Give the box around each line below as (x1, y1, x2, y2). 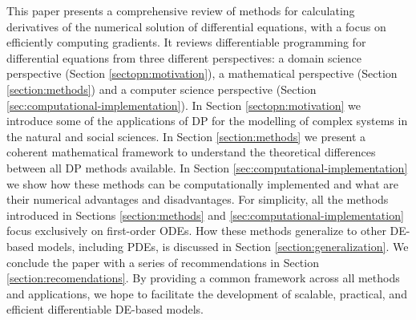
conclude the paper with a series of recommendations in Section (6, 253, 319, 270)
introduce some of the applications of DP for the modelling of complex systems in (6, 112, 408, 129)
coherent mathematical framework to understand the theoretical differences (6, 144, 376, 160)
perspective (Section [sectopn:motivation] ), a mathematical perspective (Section (6, 65, 398, 82)
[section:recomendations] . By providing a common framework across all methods (6, 269, 400, 286)
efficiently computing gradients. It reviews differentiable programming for (6, 34, 366, 51)
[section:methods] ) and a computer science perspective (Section (6, 80, 317, 97)
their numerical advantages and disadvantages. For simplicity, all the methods (6, 191, 389, 208)
